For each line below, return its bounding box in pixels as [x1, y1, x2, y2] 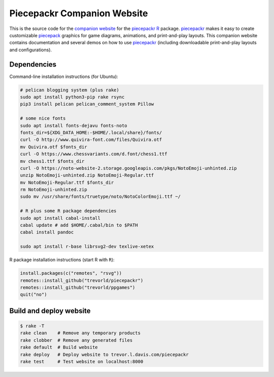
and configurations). [9, 46, 52, 53]
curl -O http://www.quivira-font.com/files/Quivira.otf [20, 137, 162, 142]
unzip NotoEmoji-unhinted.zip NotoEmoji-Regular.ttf [20, 172, 154, 178]
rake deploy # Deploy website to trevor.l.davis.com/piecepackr [20, 352, 189, 357]
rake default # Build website [20, 344, 98, 351]
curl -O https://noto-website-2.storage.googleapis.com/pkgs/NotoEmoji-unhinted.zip [20, 165, 237, 171]
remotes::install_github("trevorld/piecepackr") [20, 277, 144, 283]
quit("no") [20, 292, 47, 298]
